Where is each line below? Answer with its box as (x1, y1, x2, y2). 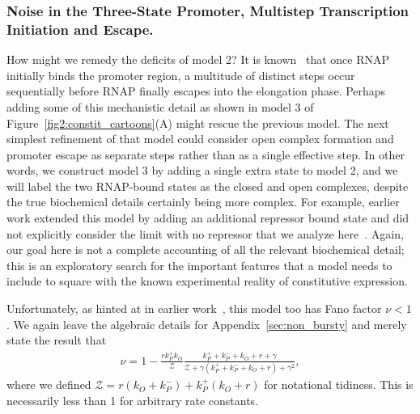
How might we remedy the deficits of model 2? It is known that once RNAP (6, 51, 390, 68)
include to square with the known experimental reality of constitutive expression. (6, 272, 408, 289)
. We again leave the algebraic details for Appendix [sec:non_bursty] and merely (6, 315, 407, 332)
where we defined (6, 376, 91, 393)
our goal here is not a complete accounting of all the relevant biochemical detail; (6, 241, 405, 258)
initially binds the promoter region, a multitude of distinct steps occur (6, 66, 355, 83)
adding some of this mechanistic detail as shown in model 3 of (6, 98, 314, 115)
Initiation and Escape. (6, 19, 154, 39)
